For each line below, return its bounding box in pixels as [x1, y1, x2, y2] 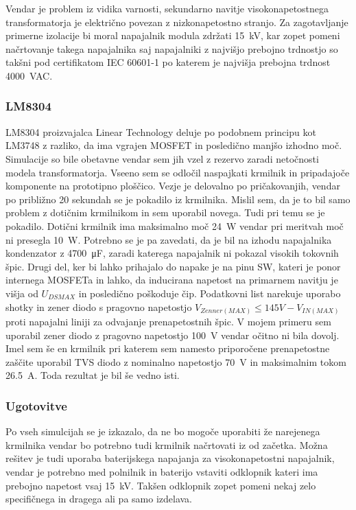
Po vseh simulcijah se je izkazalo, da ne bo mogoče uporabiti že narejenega [5, 424, 320, 439]
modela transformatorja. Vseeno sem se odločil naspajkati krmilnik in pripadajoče [5, 165, 350, 179]
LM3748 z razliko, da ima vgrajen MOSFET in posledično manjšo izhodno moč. [5, 138, 342, 152]
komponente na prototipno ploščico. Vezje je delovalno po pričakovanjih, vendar [5, 178, 340, 193]
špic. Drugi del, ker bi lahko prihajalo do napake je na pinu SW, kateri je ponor [5, 259, 341, 273]
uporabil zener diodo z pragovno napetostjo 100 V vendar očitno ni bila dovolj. [5, 327, 340, 342]
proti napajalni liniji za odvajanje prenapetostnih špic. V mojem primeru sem [5, 314, 331, 329]
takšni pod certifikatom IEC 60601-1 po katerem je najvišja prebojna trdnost [5, 55, 331, 69]
